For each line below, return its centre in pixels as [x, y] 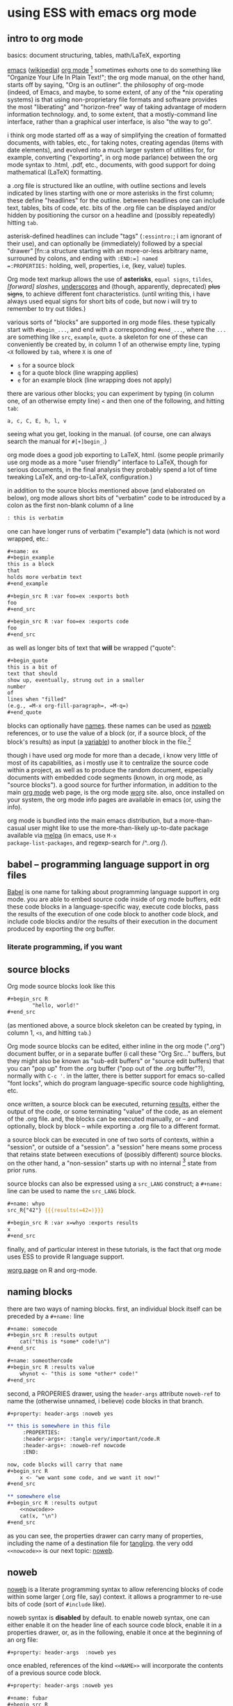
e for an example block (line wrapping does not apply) [95, 380]
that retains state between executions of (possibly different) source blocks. [115, 1154]
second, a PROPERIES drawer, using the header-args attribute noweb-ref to [114, 1394]
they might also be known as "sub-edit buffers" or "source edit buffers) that [116, 1061]
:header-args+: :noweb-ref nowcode [74, 1446]
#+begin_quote [28, 661]
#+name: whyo [26, 1204]
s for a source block [46, 365]
